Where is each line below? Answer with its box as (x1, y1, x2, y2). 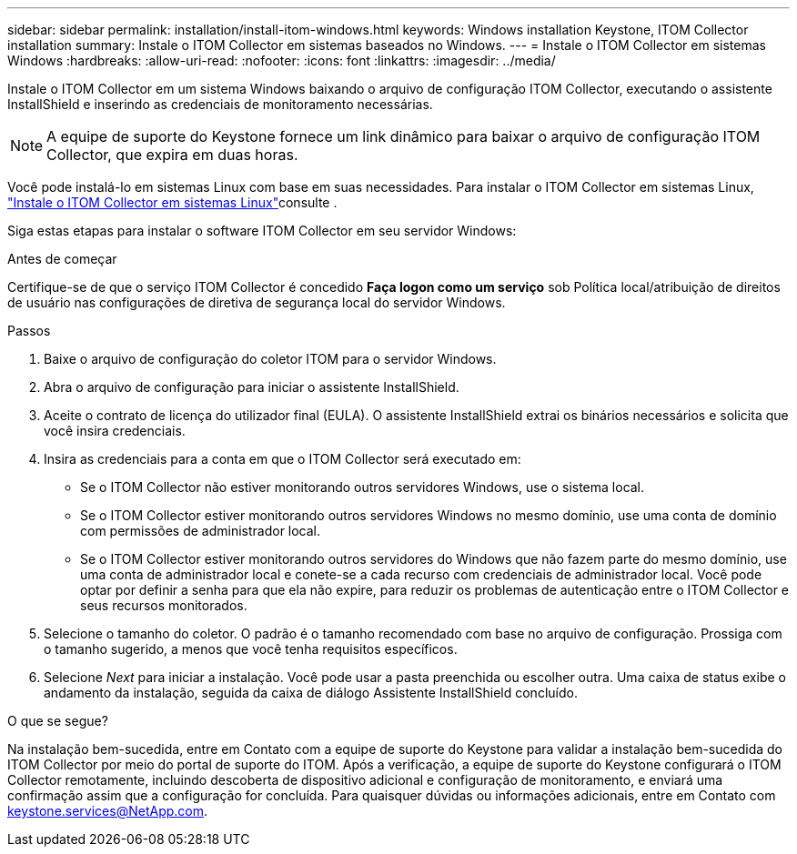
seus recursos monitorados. (80, 598, 247, 613)
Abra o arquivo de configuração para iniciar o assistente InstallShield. (44, 379, 459, 395)
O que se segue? (7, 713, 108, 728)
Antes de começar (7, 251, 117, 266)
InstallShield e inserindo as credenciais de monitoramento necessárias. (7, 96, 433, 112)
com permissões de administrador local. (80, 523, 321, 538)
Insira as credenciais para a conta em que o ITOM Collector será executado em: (44, 451, 521, 467)
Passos (7, 323, 51, 338)
